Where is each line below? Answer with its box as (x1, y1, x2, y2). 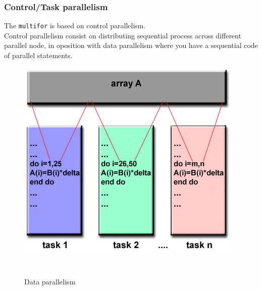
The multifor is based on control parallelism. (4, 20, 146, 31)
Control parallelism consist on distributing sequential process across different (4, 30, 241, 40)
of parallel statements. (4, 50, 73, 61)
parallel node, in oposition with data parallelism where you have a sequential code (4, 40, 258, 51)
